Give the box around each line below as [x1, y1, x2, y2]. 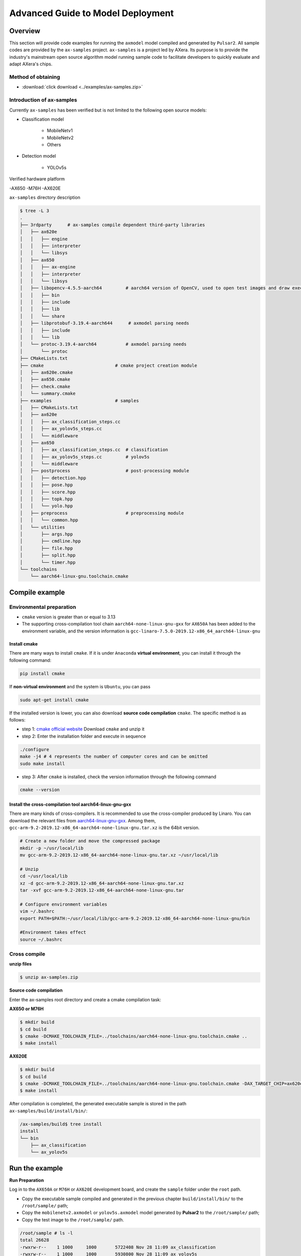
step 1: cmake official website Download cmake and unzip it [22, 726, 145, 732]
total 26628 [20, 1237, 50, 1243]
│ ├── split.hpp [20, 553, 76, 558]
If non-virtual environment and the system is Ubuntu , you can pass [9, 683, 150, 689]
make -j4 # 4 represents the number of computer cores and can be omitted [20, 754, 208, 760]
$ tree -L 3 [20, 208, 50, 214]
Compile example [9, 588, 65, 596]
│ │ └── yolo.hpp [20, 503, 73, 509]
